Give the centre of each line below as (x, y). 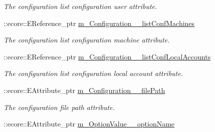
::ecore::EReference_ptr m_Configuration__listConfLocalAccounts (107, 56)
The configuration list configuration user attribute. (80, 6)
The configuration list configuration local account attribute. (93, 73)
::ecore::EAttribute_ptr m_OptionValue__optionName (89, 124)
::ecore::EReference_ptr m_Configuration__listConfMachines (99, 23)
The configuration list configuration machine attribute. (87, 40)
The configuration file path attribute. (59, 107)
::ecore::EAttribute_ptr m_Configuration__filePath (84, 90)
